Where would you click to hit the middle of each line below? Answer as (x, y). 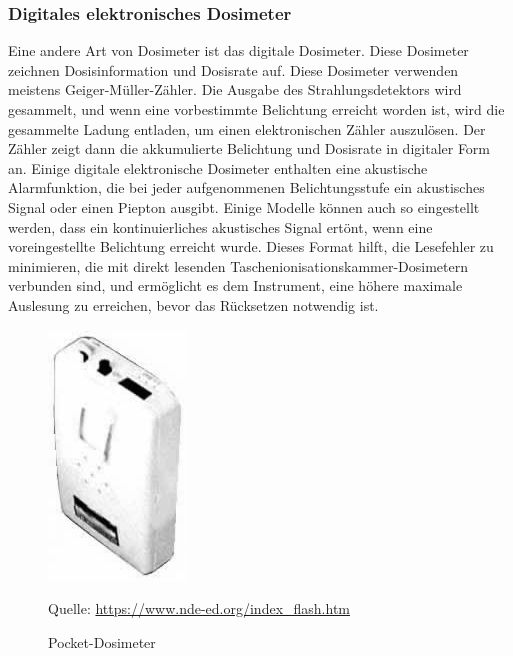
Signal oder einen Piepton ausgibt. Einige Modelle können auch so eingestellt (244, 206)
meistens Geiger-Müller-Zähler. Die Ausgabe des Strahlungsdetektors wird (235, 89)
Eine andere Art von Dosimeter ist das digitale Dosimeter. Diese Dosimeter (238, 50)
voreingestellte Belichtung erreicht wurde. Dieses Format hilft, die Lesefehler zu (251, 246)
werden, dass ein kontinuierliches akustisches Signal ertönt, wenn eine (220, 226)
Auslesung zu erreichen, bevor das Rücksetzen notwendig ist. (193, 304)
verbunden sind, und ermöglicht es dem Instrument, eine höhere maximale (235, 285)
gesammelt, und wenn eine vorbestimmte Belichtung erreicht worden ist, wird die (256, 109)
